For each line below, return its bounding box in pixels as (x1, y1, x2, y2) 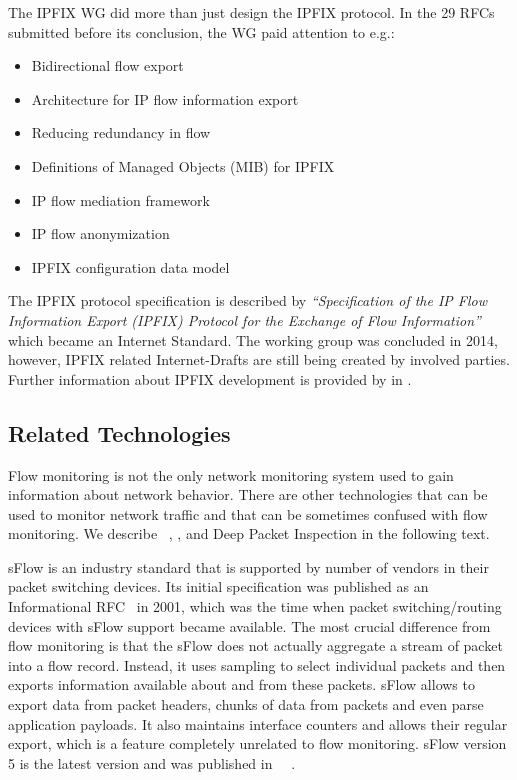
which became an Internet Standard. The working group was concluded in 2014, (8, 329, 498, 350)
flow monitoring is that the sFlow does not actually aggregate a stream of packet (8, 635, 503, 656)
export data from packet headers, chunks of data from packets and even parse (8, 694, 484, 715)
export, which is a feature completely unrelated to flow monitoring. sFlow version (8, 733, 507, 754)
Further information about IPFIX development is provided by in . (8, 368, 412, 389)
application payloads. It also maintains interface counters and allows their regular (8, 713, 508, 734)
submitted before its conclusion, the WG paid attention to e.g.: (8, 21, 395, 42)
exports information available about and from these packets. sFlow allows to (8, 674, 475, 695)
